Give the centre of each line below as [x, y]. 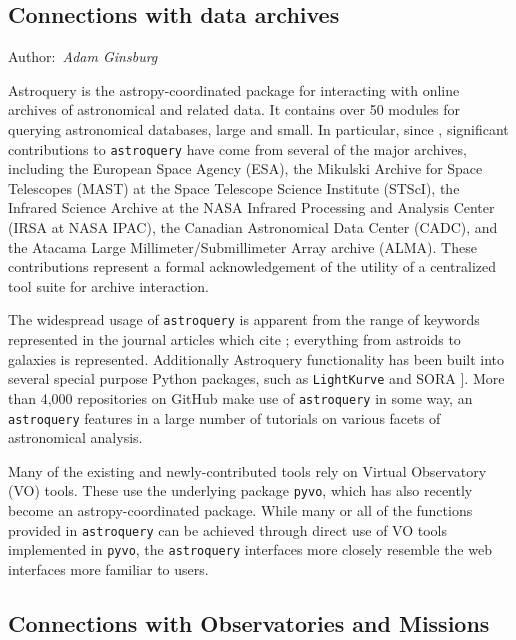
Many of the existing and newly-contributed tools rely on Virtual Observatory [247, 470]
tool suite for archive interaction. [108, 285]
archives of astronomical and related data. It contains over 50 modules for [234, 109]
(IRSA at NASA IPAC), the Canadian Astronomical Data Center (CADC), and [253, 227]
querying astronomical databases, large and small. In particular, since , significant [258, 128]
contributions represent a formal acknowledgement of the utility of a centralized [252, 266]
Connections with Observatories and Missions [249, 622]
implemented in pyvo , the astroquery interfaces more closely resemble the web [250, 549]
